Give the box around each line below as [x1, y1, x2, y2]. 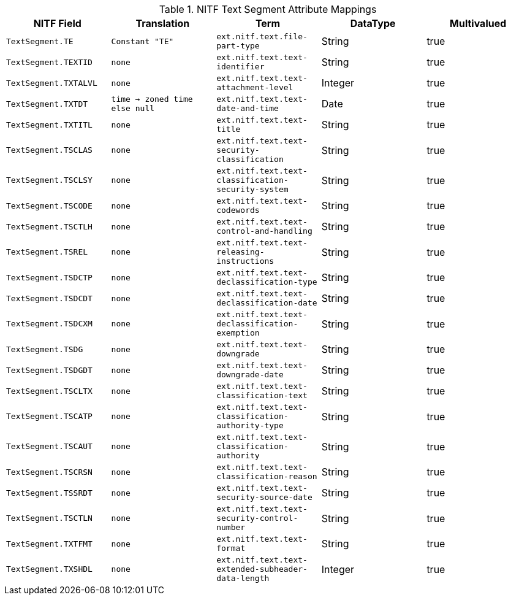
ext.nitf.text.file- [216, 32, 308, 41]
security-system [216, 185, 289, 194]
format [216, 544, 246, 553]
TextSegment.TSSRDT [6, 488, 93, 498]
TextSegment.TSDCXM [6, 319, 93, 328]
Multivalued [450, 17, 507, 29]
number [216, 523, 246, 532]
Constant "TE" [111, 36, 174, 46]
